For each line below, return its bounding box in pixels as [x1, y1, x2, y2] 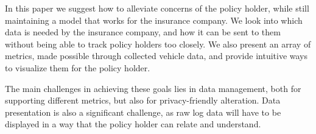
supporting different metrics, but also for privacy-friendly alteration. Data [5, 94, 281, 107]
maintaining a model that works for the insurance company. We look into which [5, 13, 303, 26]
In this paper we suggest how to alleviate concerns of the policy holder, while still [5, 2, 309, 14]
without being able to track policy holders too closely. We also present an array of [5, 37, 311, 50]
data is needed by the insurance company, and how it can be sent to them [5, 26, 281, 38]
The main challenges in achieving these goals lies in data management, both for [5, 82, 301, 94]
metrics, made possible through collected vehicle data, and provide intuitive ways [5, 49, 308, 62]
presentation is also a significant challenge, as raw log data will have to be [5, 105, 281, 118]
